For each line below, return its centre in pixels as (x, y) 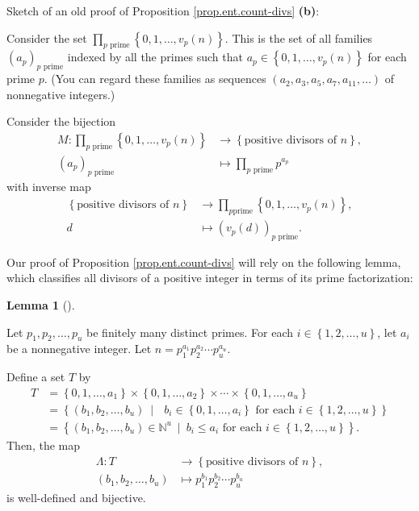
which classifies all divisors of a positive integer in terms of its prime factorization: (210, 278)
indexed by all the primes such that (155, 57)
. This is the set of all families (299, 37)
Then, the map (43, 445)
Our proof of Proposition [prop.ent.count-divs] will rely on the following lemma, (204, 262)
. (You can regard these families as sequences (155, 79)
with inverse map (49, 186)
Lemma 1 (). (41, 305)
